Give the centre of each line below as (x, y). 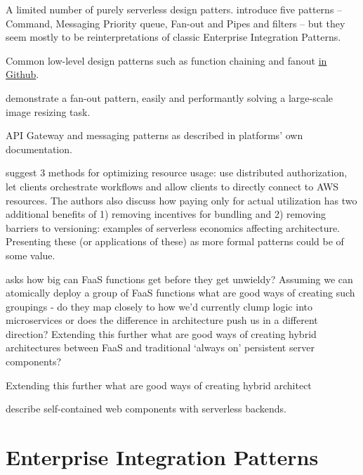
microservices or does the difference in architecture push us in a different (162, 320)
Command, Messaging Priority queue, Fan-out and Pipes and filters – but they (176, 23)
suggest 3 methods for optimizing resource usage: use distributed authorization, (177, 173)
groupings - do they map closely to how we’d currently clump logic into (159, 306)
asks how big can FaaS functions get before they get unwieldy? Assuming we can (179, 279)
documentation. (39, 149)
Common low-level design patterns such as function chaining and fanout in (166, 60)
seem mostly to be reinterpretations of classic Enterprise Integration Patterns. (173, 37)
